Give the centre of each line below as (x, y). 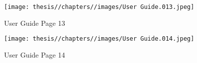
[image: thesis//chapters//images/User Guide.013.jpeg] (99, 7)
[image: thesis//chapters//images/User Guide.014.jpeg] (99, 39)
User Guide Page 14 (35, 54)
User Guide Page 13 (35, 23)
